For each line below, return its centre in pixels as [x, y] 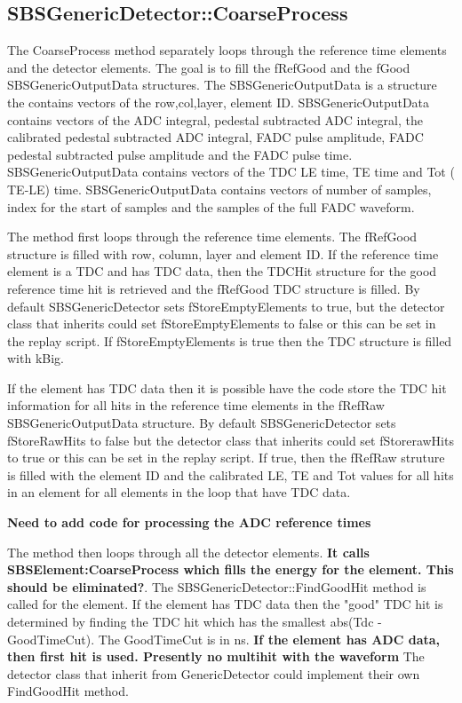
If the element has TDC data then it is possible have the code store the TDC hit [227, 387]
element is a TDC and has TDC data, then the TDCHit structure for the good [222, 271]
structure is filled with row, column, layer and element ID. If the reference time [223, 253]
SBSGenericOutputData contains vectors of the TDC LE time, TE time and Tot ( [231, 172]
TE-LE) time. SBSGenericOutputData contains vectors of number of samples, [219, 189]
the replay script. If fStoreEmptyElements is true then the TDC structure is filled [230, 340]
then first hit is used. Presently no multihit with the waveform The [216, 656]
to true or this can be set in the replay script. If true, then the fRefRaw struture [226, 458]
